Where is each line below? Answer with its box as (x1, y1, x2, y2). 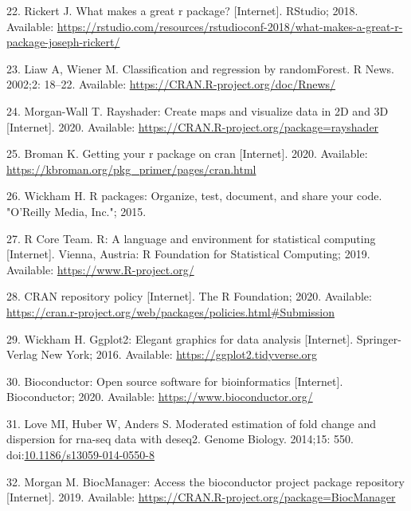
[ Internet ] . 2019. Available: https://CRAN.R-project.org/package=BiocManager (6, 489, 396, 505)
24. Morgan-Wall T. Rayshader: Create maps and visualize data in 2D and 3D (6, 102, 389, 119)
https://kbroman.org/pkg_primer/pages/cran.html (6, 160, 256, 177)
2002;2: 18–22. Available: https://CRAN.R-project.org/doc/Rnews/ (6, 76, 336, 92)
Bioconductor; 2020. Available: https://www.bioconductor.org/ (6, 388, 313, 405)
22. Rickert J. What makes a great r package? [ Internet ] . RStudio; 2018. (6, 2, 358, 18)
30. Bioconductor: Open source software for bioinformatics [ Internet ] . (6, 372, 343, 389)
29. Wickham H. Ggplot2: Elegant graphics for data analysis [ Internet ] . (6, 330, 354, 347)
